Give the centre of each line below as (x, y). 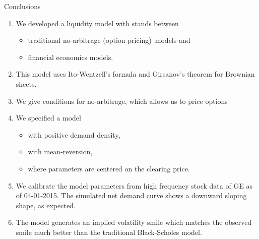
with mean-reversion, (60, 152)
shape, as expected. (46, 205)
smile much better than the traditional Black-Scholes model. (109, 232)
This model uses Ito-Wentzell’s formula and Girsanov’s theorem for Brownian (135, 74)
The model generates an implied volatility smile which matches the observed (134, 222)
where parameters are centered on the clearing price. (109, 168)
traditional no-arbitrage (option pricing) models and (109, 40)
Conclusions (22, 6)
